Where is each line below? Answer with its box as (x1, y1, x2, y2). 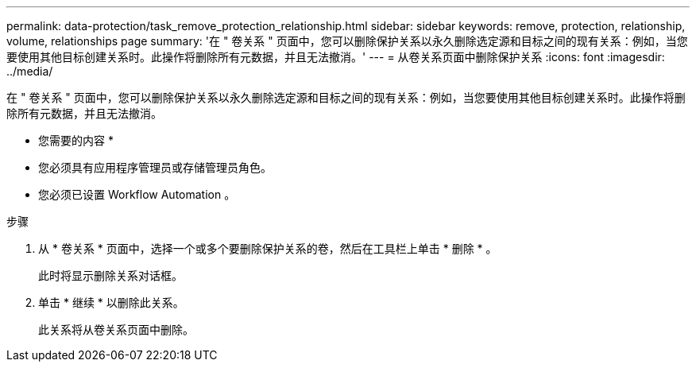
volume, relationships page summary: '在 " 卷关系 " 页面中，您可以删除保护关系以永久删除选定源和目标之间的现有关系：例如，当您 (6, 34, 688, 48)
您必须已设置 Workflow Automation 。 (38, 188, 236, 201)
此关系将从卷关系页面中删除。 (38, 323, 194, 336)
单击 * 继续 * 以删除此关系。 (38, 296, 184, 309)
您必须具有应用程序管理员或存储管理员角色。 (38, 161, 272, 174)
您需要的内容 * (38, 134, 114, 147)
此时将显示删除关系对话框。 (38, 269, 183, 282)
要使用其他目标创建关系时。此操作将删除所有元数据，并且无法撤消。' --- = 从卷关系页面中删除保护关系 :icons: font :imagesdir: (6, 50, 665, 64)
